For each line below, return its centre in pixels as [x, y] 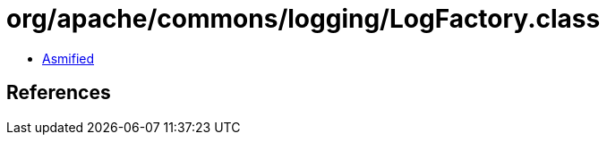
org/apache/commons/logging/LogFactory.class [303, 19]
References [59, 93]
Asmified [68, 58]
